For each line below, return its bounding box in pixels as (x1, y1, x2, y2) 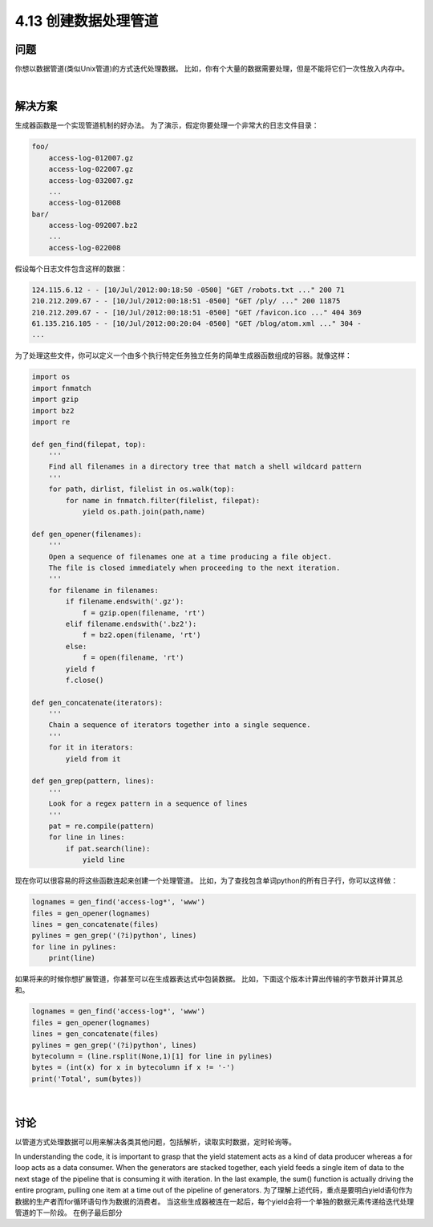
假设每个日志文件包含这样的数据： (14, 263, 127, 273)
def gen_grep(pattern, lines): (31, 777, 156, 786)
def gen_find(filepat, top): (31, 440, 147, 449)
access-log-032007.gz (48, 176, 134, 185)
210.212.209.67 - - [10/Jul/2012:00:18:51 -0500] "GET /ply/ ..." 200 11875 (31, 297, 341, 306)
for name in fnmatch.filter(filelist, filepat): (65, 496, 261, 505)
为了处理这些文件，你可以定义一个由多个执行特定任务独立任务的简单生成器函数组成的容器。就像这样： (14, 351, 352, 360)
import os (31, 372, 71, 381)
